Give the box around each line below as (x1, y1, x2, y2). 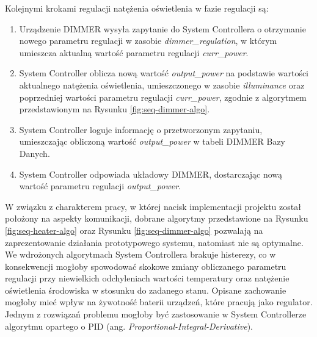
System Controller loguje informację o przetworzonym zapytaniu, (19, 123, 263, 136)
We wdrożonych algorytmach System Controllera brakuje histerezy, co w (5, 248, 276, 261)
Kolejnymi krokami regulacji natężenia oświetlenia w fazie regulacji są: (5, 2, 269, 14)
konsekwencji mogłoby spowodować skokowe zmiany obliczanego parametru (5, 259, 286, 272)
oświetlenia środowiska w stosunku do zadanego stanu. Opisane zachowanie (5, 283, 286, 296)
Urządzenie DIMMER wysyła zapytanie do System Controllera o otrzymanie (19, 22, 306, 35)
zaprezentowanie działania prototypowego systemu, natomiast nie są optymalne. (5, 236, 304, 248)
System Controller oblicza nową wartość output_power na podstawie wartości (19, 67, 309, 79)
